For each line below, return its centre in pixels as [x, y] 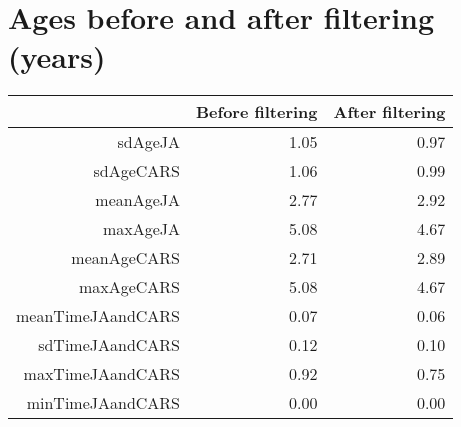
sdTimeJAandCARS [109, 345]
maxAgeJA [141, 229]
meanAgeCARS [126, 258]
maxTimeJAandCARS [102, 374]
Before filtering [257, 112]
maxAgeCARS [129, 287]
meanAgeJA [138, 200]
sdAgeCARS [137, 171]
